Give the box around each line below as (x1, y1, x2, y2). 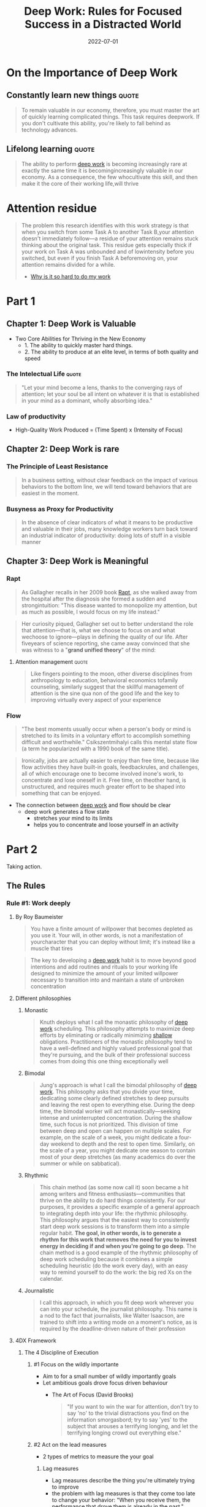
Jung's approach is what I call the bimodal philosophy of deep (39, 1081, 197, 1088)
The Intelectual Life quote (6, 370, 82, 379)
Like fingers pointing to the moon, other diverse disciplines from (30, 670, 193, 677)
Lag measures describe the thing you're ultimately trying (51, 1476, 195, 1484)
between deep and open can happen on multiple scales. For (39, 1127, 192, 1135)
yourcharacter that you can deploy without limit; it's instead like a (30, 938, 196, 945)
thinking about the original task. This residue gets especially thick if (21, 241, 192, 248)
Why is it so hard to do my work (30, 272, 111, 280)
